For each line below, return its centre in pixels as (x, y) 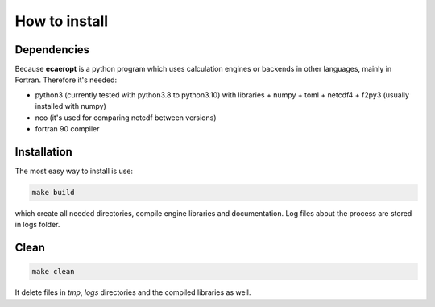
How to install (62, 21)
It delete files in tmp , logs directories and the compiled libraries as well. (133, 292)
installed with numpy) (70, 106)
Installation (43, 152)
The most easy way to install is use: (74, 171)
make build (53, 192)
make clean (53, 272)
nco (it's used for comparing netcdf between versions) (126, 118)
